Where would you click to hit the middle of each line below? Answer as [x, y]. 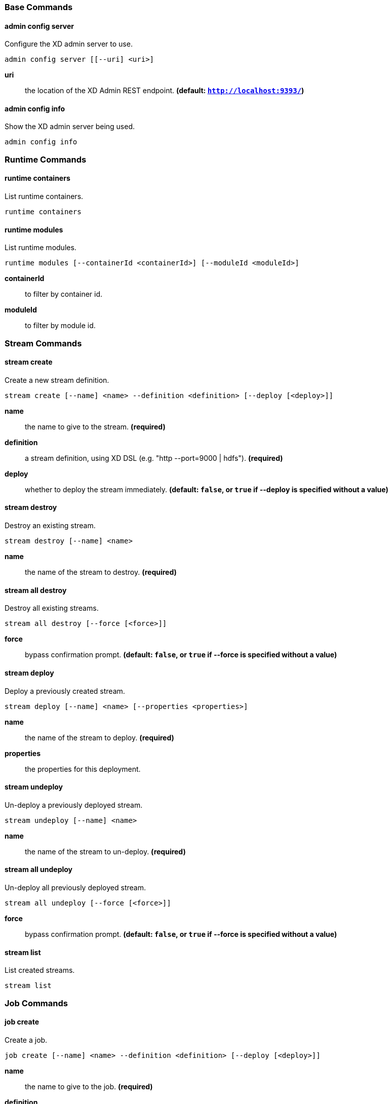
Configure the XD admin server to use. [69, 44]
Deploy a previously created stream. [65, 691]
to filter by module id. [60, 326]
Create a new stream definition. [57, 380]
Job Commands [36, 1003]
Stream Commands [43, 343]
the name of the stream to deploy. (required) [100, 737]
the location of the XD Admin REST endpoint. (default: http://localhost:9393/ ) [165, 91]
